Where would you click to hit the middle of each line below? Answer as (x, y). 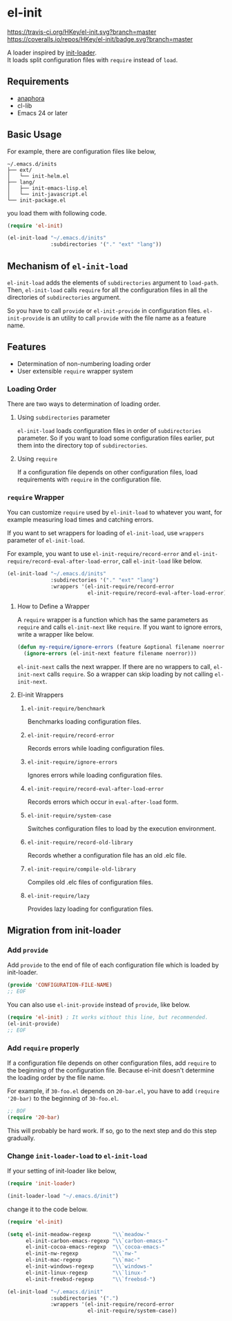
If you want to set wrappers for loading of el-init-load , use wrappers (106, 533)
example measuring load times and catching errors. (80, 520)
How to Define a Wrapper (53, 606)
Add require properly (43, 1048)
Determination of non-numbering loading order (84, 363)
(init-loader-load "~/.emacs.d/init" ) (63, 1196)
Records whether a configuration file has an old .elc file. (107, 855)
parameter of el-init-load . (46, 541)
